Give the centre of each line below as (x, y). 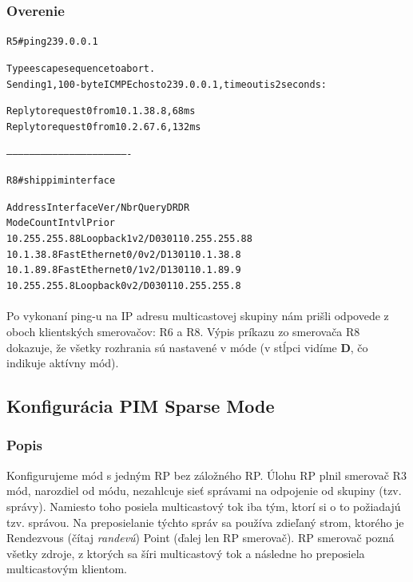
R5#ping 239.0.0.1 (52, 42)
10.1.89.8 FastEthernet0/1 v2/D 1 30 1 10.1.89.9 (124, 270)
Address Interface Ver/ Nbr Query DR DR (98, 207)
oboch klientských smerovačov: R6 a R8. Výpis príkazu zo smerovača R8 (183, 331)
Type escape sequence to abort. (81, 68)
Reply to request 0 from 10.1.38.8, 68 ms (101, 111)
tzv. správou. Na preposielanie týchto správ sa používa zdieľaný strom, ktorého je (205, 522)
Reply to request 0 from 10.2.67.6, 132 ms (104, 127)
